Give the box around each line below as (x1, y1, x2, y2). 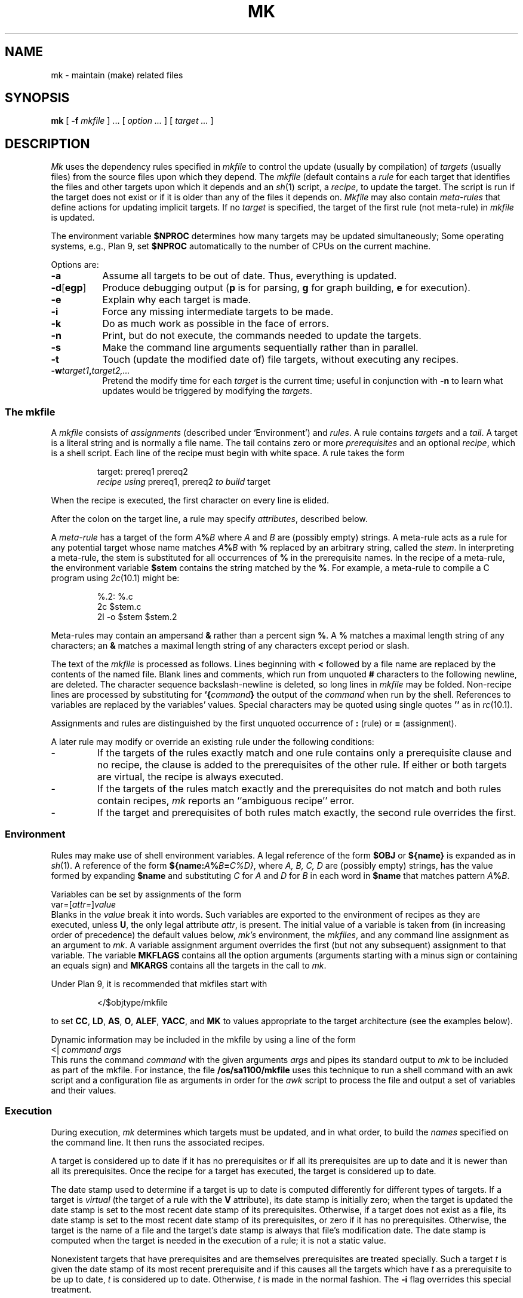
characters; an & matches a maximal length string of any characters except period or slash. (51, 640, 410, 651)
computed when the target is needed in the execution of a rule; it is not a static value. (51, 1235, 386, 1245)
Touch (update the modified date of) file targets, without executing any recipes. (102, 353, 459, 366)
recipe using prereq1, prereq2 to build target (97, 477, 270, 487)
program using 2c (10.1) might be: (51, 573, 180, 584)
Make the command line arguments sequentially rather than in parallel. (102, 341, 419, 354)
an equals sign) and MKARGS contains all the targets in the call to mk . (51, 960, 327, 970)
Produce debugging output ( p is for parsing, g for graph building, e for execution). (102, 282, 470, 294)
